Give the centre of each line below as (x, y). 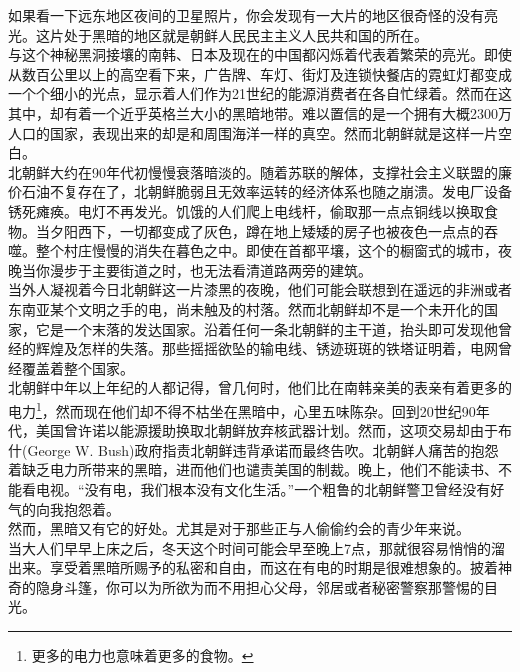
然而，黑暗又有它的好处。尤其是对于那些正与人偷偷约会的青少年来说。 (239, 528)
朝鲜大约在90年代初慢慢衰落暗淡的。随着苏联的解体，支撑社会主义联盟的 (259, 171)
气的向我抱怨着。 (64, 508)
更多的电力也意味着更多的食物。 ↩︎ (142, 655)
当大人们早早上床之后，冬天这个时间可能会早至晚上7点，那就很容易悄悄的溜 (256, 547)
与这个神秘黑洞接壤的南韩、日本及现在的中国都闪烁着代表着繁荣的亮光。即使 (260, 54)
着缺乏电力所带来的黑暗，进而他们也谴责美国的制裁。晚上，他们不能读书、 (253, 469)
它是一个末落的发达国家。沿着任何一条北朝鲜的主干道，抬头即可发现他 (266, 328)
